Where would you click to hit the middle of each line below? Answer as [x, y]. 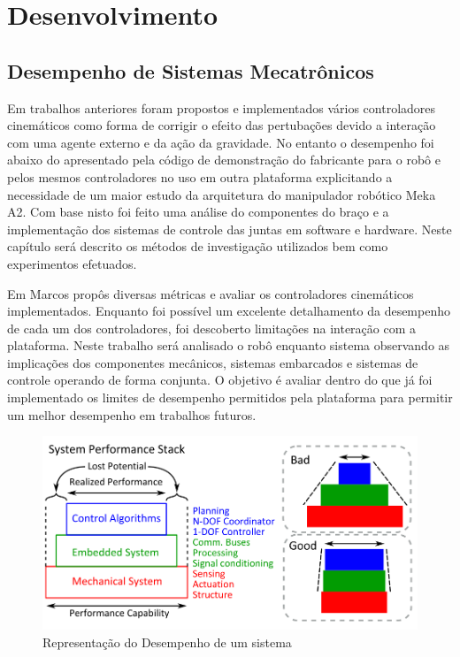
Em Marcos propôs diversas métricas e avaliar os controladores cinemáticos [211, 293]
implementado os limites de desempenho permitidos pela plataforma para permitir [230, 397]
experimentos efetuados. [72, 263]
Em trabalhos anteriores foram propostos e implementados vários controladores [222, 107]
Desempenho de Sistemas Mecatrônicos [191, 70]
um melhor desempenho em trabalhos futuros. [132, 414]
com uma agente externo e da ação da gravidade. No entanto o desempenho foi [221, 142]
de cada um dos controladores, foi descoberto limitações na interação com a [212, 328]
